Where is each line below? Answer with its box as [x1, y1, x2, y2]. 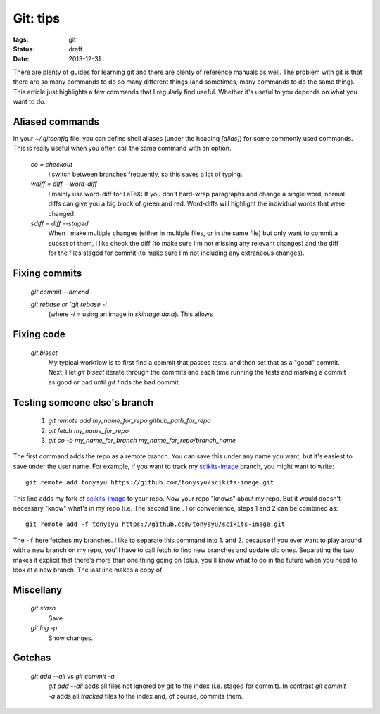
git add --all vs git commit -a [30, 672, 115, 680]
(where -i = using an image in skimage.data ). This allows [48, 310, 213, 318]
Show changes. [48, 634, 94, 642]
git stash [30, 604, 56, 613]
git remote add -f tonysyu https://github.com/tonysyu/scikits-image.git [25, 520, 286, 528]
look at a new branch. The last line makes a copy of [13, 565, 163, 574]
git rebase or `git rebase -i [30, 300, 107, 308]
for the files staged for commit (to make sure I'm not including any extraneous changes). [48, 249, 305, 257]
